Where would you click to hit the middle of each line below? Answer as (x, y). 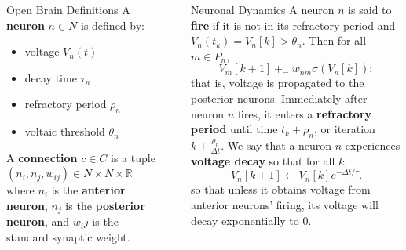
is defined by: (112, 25)
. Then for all (334, 40)
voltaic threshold (65, 131)
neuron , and (38, 221)
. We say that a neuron (276, 145)
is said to (370, 9)
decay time (51, 77)
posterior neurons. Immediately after (279, 98)
